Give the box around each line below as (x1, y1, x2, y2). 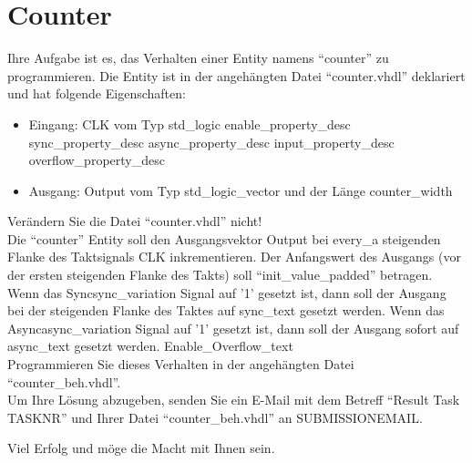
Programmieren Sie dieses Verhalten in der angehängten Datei (7, 355, 354, 374)
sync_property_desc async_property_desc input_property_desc (28, 132, 395, 151)
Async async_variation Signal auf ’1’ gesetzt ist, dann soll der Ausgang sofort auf (7, 318, 459, 337)
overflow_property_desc (28, 150, 165, 170)
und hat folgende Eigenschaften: (7, 84, 186, 103)
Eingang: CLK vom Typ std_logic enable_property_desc (28, 114, 351, 133)
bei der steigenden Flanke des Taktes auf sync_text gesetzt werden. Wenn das (7, 301, 445, 320)
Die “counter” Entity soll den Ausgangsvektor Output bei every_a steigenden (7, 229, 441, 248)
